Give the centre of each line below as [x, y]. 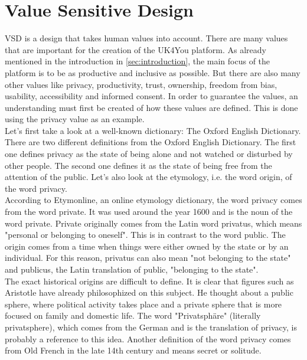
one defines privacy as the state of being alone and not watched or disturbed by [149, 154]
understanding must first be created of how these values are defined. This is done [151, 107]
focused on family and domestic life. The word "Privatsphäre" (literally [133, 315]
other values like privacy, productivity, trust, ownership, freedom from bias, [141, 84]
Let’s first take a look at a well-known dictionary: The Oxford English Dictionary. [153, 130]
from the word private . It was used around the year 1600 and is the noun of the [149, 212]
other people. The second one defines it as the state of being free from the [138, 165]
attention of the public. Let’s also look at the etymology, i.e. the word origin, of [148, 177]
